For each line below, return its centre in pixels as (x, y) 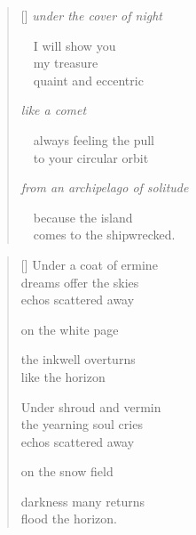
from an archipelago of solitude (105, 187)
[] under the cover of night (91, 15)
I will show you (74, 45)
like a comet (54, 110)
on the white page (70, 329)
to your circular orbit (91, 157)
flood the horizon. (69, 519)
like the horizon (63, 376)
